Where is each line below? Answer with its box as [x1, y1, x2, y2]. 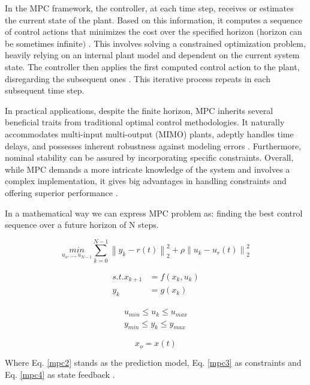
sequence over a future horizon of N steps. [5, 218, 159, 231]
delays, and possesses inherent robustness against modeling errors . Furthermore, [5, 139, 302, 152]
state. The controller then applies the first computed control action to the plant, [5, 60, 300, 73]
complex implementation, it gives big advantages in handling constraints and [5, 175, 287, 187]
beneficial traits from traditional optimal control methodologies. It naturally [5, 116, 285, 128]
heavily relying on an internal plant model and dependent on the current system [5, 49, 300, 61]
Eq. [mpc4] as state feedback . [5, 368, 115, 381]
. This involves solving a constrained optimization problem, [88, 37, 306, 49]
